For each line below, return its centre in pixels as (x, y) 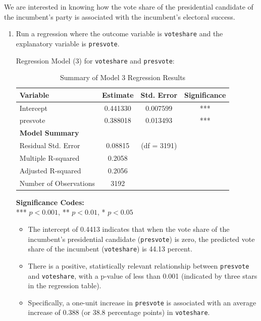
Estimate (118, 94)
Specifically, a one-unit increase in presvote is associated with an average (142, 302)
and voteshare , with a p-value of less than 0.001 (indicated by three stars (143, 275)
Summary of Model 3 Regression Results (123, 77)
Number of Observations (57, 183)
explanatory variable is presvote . (68, 43)
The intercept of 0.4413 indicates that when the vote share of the (129, 229)
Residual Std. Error (50, 145)
